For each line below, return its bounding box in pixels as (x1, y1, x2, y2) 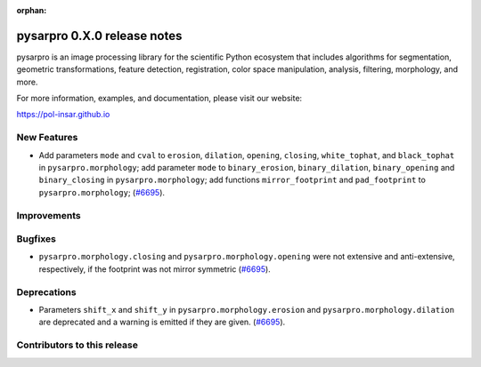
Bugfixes (16, 233, 57, 245)
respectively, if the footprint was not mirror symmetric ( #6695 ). (38, 263, 271, 275)
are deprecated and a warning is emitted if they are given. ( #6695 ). (38, 316, 286, 328)
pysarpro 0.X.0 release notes (16, 28, 183, 44)
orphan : (16, 5, 47, 15)
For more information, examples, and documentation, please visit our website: (16, 93, 303, 104)
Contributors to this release (16, 339, 138, 351)
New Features (16, 132, 78, 144)
